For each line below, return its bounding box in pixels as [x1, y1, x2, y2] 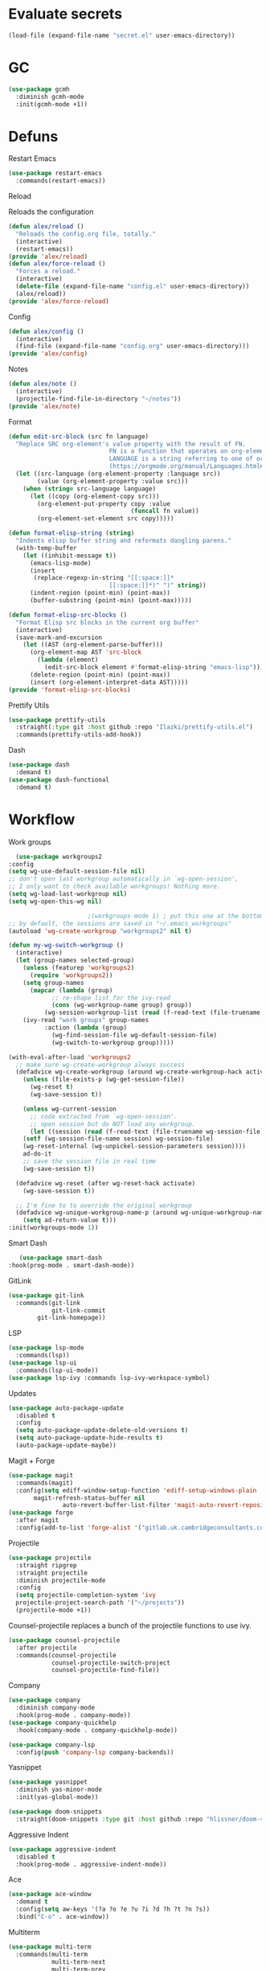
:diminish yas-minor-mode [15, 1786, 103, 1794]
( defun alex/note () [8, 380, 78, 388]
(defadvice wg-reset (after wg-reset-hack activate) [15, 1179, 196, 1187]
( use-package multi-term [8, 1943, 92, 1951]
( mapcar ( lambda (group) [29, 986, 113, 994]
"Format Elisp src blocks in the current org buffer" [15, 618, 199, 626]
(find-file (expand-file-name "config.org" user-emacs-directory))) [15, 343, 250, 351]
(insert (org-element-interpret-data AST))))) [29, 678, 189, 686]
